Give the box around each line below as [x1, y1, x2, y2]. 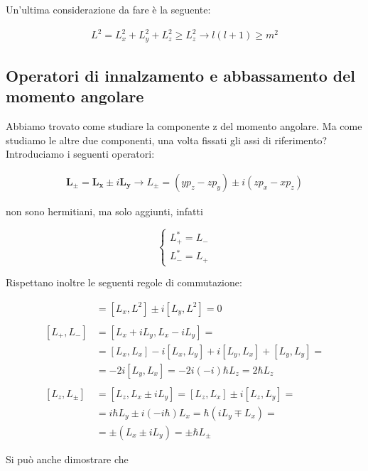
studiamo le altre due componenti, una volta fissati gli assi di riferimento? [6, 132, 328, 147]
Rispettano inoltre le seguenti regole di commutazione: [6, 275, 242, 290]
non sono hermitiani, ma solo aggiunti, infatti [6, 203, 203, 218]
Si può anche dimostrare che [6, 451, 129, 466]
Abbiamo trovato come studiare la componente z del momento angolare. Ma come [6, 119, 362, 134]
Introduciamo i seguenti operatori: [6, 146, 155, 161]
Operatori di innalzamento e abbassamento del [6, 64, 356, 86]
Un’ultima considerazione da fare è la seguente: [6, 2, 211, 16]
